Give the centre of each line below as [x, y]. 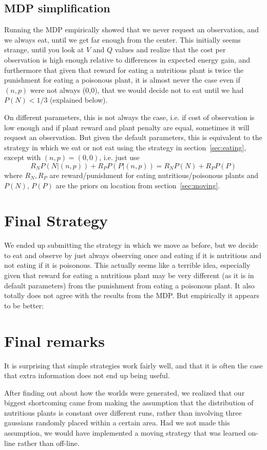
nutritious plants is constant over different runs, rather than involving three [123, 412]
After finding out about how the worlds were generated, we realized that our [125, 392]
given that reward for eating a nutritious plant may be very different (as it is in [129, 275]
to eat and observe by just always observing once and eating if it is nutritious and [133, 255]
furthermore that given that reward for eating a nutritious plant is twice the [124, 70]
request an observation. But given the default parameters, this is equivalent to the [133, 137]
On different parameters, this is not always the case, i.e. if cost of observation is [129, 117]
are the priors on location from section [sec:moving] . [138, 185]
